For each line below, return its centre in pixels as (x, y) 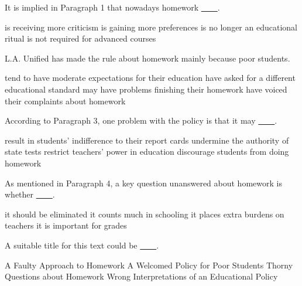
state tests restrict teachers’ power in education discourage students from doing (147, 151)
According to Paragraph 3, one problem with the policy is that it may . (141, 120)
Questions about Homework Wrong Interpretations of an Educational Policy (141, 276)
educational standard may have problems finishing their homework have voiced (146, 89)
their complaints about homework (65, 101)
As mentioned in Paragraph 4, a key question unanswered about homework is (143, 183)
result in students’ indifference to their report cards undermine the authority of (147, 140)
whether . (30, 194)
